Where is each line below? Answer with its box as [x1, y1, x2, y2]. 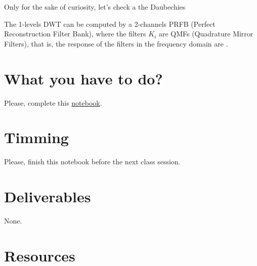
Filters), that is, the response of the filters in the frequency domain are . [4, 38, 228, 49]
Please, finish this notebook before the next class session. [4, 156, 181, 167]
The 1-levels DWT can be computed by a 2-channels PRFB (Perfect [4, 18, 216, 29]
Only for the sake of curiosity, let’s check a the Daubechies [4, 2, 186, 12]
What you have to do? [4, 68, 163, 88]
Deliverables [4, 186, 91, 206]
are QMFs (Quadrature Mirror [158, 28, 253, 39]
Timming [4, 127, 69, 148]
